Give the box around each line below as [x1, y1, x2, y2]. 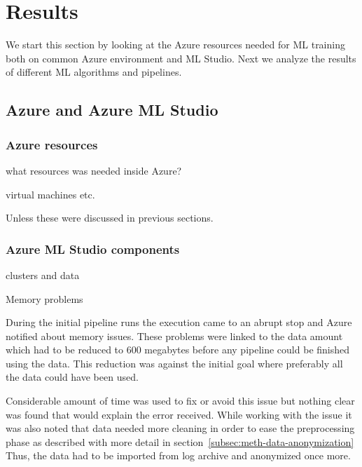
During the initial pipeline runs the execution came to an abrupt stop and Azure [6, 315, 352, 330]
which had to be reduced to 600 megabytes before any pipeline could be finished [6, 342, 350, 357]
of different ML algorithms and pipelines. [6, 65, 182, 79]
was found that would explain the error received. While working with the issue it [6, 407, 352, 421]
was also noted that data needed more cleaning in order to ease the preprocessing [6, 421, 355, 435]
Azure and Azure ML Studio [6, 99, 218, 121]
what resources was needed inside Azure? [6, 163, 182, 177]
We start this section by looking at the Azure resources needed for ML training [6, 37, 345, 52]
